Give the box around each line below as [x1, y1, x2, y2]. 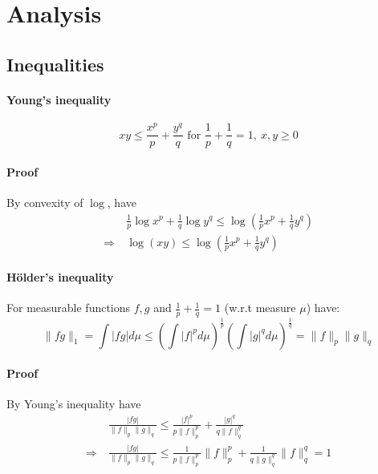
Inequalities [6, 51, 104, 76]
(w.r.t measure [224, 299, 296, 316]
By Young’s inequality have [6, 395, 141, 412]
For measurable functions [6, 299, 131, 316]
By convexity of [6, 193, 83, 210]
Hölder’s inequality [6, 269, 114, 286]
